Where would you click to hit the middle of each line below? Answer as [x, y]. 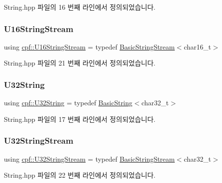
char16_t [197, 46]
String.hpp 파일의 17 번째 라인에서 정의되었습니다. [80, 119]
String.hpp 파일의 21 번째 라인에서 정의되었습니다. [80, 63]
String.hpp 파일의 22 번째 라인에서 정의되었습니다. [80, 175]
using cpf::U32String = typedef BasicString [68, 103]
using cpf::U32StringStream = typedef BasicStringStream [89, 158]
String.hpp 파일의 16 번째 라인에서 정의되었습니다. [80, 7]
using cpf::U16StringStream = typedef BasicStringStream [89, 46]
